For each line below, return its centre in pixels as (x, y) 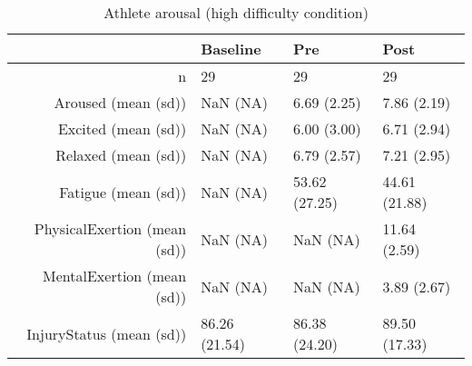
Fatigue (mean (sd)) (123, 192)
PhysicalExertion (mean (110, 228)
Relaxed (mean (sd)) (121, 155)
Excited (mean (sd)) (122, 129)
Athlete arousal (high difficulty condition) (236, 12)
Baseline (231, 49)
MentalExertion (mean (115, 276)
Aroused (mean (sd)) (120, 102)
